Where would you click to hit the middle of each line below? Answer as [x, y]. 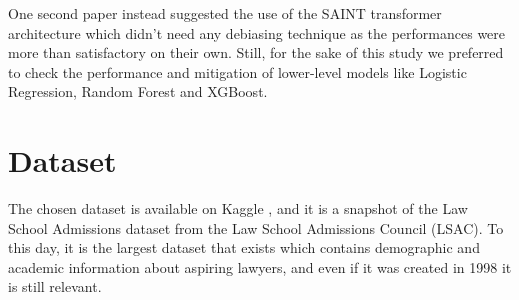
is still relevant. [55, 286]
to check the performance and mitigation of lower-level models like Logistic [237, 71]
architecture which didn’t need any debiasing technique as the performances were [257, 32]
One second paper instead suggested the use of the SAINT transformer [225, 13]
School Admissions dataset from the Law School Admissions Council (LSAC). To [256, 227]
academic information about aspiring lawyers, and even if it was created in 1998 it [260, 266]
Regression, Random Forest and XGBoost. [138, 91]
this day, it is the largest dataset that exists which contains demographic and [244, 247]
